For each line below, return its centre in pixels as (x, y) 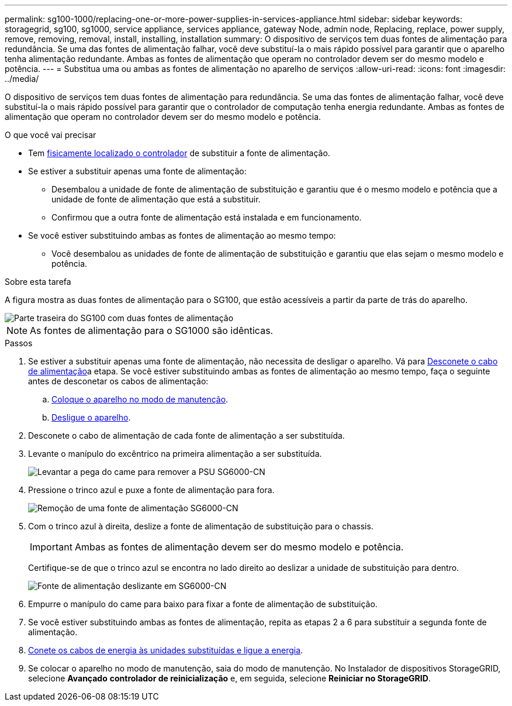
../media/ (22, 79)
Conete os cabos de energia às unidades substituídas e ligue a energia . (166, 650)
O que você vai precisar (51, 135)
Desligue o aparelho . (91, 417)
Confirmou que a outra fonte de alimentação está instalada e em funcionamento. (207, 217)
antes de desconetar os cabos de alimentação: (118, 381)
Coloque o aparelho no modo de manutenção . (140, 399)
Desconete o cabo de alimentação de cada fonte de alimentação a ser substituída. (186, 435)
